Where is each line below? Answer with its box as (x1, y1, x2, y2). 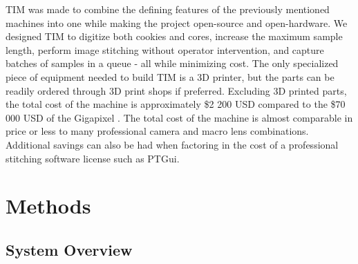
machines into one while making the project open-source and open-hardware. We (6, 15, 348, 30)
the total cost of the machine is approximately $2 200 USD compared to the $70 (6, 97, 346, 111)
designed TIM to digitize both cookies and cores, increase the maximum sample (6, 29, 343, 44)
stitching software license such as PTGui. (6, 151, 180, 165)
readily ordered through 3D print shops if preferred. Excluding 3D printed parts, (6, 83, 347, 97)
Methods (6, 191, 91, 220)
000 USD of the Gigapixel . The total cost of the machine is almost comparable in (6, 110, 353, 124)
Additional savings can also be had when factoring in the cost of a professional (6, 137, 339, 151)
